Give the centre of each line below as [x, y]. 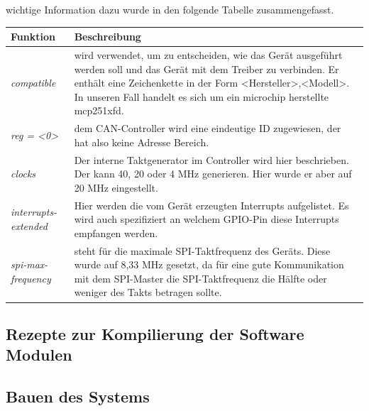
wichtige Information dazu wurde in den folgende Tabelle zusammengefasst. [170, 9]
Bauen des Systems [78, 396]
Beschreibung [108, 37]
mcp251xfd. [99, 110]
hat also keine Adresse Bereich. [142, 142]
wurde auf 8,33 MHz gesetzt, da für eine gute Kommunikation [209, 264]
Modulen [39, 355]
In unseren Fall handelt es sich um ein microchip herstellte [202, 96]
